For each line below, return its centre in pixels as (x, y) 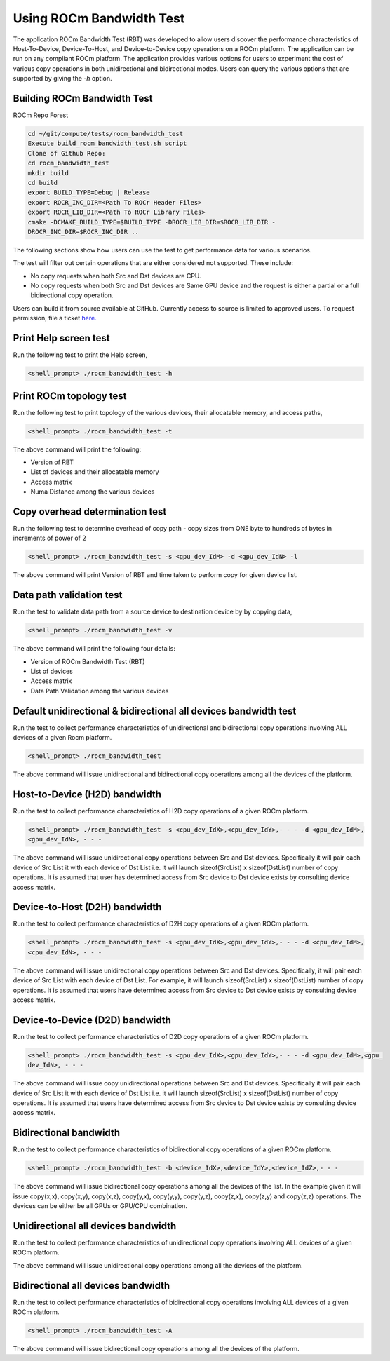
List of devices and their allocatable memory (95, 472)
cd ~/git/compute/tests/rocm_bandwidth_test (106, 134)
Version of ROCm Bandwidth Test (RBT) (88, 661)
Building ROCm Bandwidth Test (83, 98)
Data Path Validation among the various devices (100, 691)
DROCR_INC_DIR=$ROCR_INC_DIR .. (83, 232)
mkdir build (48, 173)
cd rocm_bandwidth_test (69, 163)
